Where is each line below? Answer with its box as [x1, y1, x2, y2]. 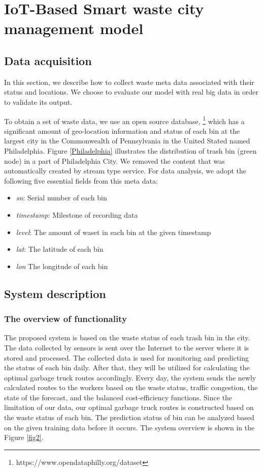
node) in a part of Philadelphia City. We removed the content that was [4, 155, 225, 166]
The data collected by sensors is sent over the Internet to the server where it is [4, 342, 249, 352]
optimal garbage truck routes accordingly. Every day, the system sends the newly [4, 372, 256, 382]
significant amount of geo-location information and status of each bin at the [4, 125, 240, 136]
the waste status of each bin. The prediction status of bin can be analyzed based [4, 412, 254, 423]
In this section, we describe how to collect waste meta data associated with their [4, 76, 254, 87]
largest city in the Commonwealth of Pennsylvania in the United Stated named [4, 135, 250, 146]
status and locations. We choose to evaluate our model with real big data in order [4, 86, 258, 97]
